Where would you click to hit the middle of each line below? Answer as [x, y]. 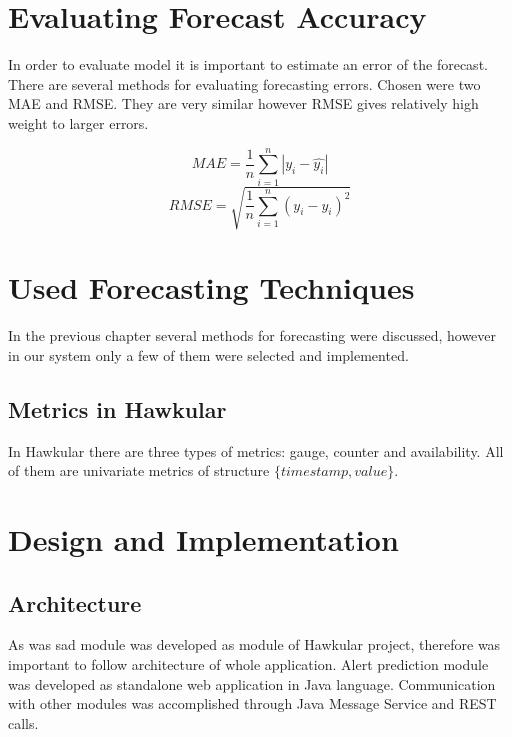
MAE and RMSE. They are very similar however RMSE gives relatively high [243, 103]
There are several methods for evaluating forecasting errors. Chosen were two [244, 83]
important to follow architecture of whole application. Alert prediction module [248, 664]
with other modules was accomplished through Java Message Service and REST [252, 703]
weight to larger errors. [78, 122]
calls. [23, 722]
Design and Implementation [203, 539]
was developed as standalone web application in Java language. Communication [252, 683]
